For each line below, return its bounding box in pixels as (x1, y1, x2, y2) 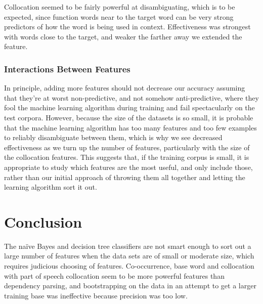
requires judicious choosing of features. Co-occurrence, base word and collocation (4, 260, 254, 271)
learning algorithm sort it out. (4, 182, 97, 192)
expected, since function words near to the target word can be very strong (4, 11, 234, 22)
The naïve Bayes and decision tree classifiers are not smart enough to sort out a (4, 240, 251, 251)
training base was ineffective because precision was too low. (4, 290, 188, 300)
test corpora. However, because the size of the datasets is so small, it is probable (4, 112, 253, 122)
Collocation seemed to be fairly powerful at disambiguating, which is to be (4, 2, 235, 12)
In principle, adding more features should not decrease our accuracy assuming (4, 82, 245, 93)
